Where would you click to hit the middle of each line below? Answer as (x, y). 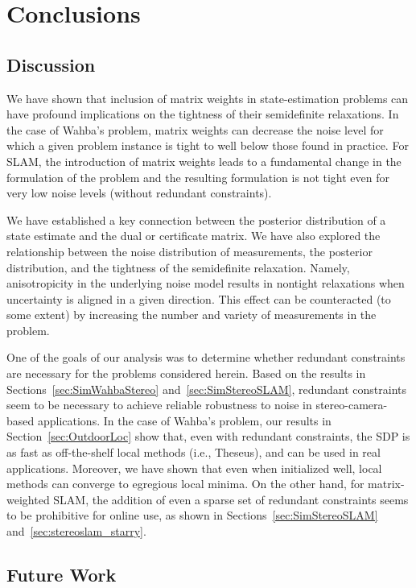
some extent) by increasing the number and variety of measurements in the (192, 315)
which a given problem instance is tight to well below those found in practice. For (208, 145)
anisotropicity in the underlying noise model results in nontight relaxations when (206, 283)
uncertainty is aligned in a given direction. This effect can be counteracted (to (199, 298)
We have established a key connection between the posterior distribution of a (196, 219)
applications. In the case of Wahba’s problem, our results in (184, 420)
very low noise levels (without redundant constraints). (139, 193)
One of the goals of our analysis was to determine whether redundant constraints (206, 357)
